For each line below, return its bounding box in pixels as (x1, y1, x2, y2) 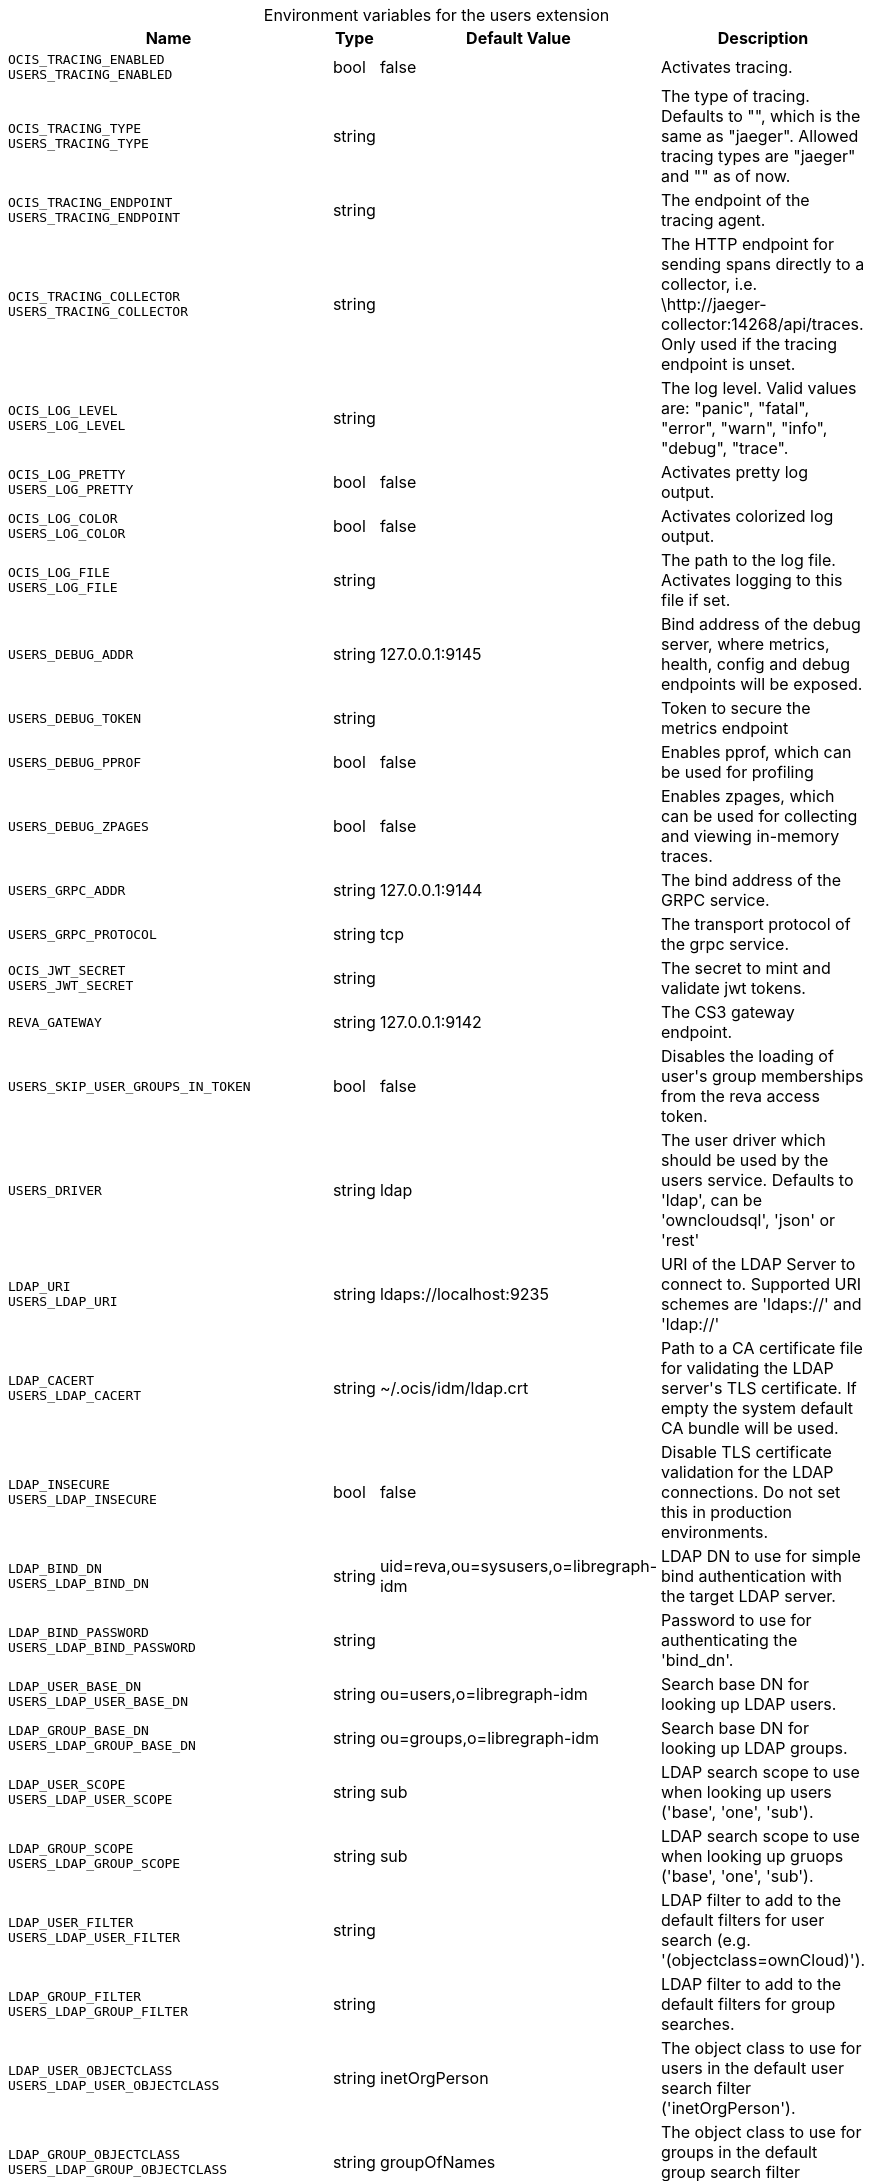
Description (717, 28, 809, 48)
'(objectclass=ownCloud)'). (661, 1950, 866, 1970)
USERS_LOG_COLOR (8, 526, 126, 541)
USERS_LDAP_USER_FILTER (8, 1930, 181, 1945)
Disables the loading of (661, 1046, 834, 1066)
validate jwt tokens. (661, 978, 806, 998)
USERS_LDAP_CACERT (8, 1388, 142, 1403)
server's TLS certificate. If (661, 1378, 857, 1398)
